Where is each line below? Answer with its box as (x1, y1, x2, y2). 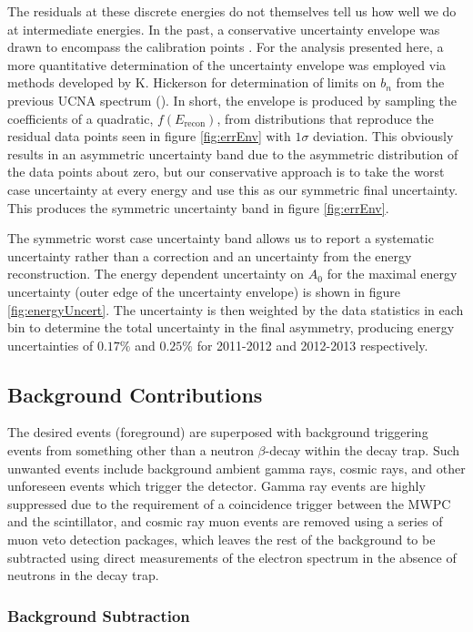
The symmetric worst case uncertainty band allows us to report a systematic (7, 229, 434, 248)
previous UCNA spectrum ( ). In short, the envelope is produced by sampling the (7, 90, 458, 109)
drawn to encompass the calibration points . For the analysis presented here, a (7, 37, 444, 56)
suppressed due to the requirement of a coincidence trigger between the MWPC (7, 494, 451, 513)
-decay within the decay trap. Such (265, 441, 460, 460)
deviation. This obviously (313, 127, 454, 146)
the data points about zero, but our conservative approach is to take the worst (7, 162, 445, 181)
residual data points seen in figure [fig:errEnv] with (7, 127, 291, 146)
